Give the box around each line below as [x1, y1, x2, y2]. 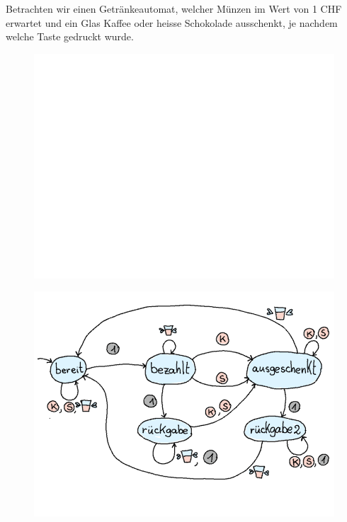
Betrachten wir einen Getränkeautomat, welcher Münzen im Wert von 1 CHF [6, 1, 342, 16]
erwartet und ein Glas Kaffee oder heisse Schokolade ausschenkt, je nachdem [6, 15, 338, 30]
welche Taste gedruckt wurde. [6, 29, 134, 44]
